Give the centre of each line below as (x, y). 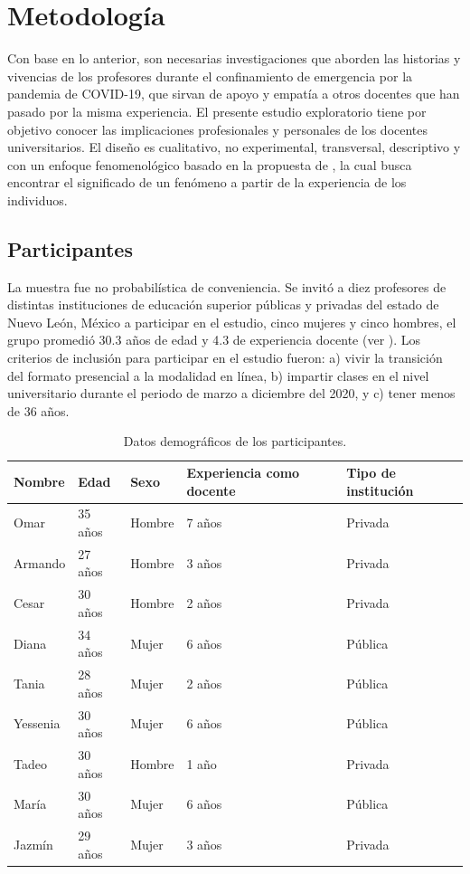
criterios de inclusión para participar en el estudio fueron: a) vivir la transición (225, 358)
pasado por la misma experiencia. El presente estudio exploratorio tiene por (217, 111)
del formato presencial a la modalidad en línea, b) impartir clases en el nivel (218, 375)
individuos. (38, 199)
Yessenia (37, 723)
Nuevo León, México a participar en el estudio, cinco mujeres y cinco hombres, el (232, 322)
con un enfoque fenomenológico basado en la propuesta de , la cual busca (210, 164)
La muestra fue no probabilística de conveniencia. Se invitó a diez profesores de (227, 286)
